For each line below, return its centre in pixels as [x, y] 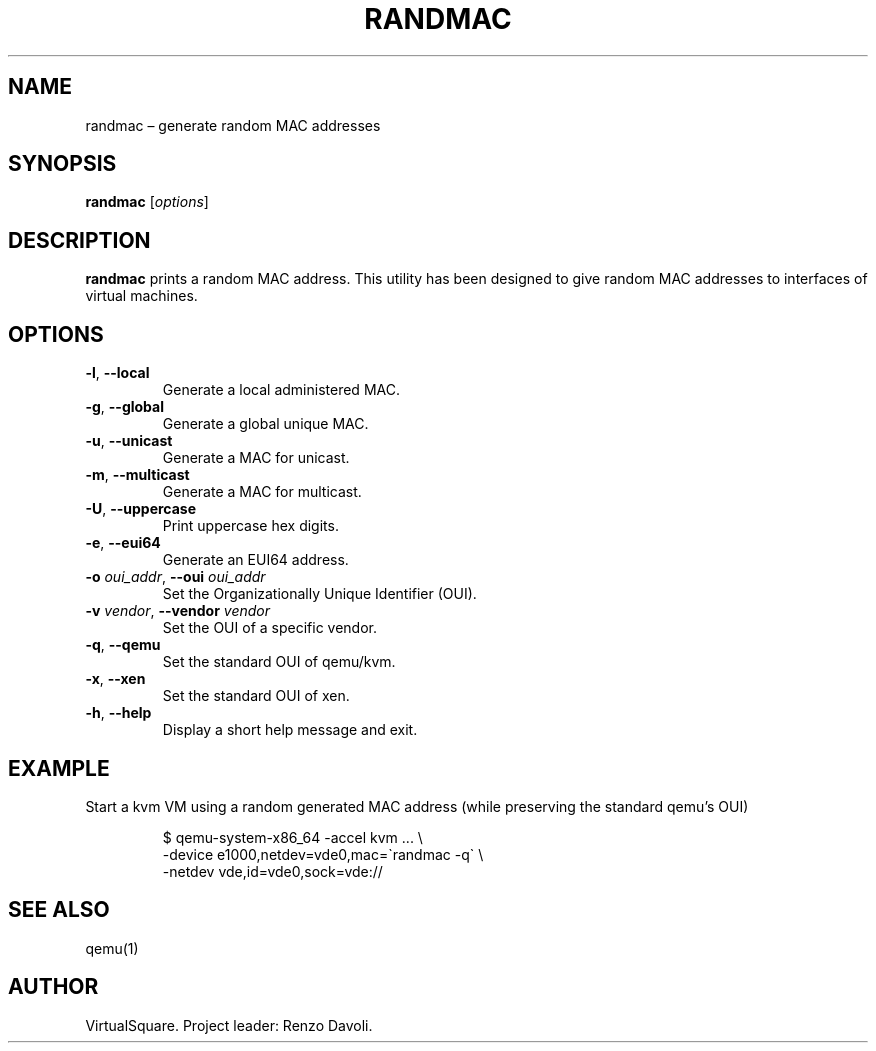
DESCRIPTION [79, 240]
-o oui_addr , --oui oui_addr [175, 577]
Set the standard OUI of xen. [256, 696]
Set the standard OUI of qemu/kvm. [279, 662]
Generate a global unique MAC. [265, 424]
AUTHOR [53, 987]
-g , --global [124, 407]
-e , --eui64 [123, 543]
